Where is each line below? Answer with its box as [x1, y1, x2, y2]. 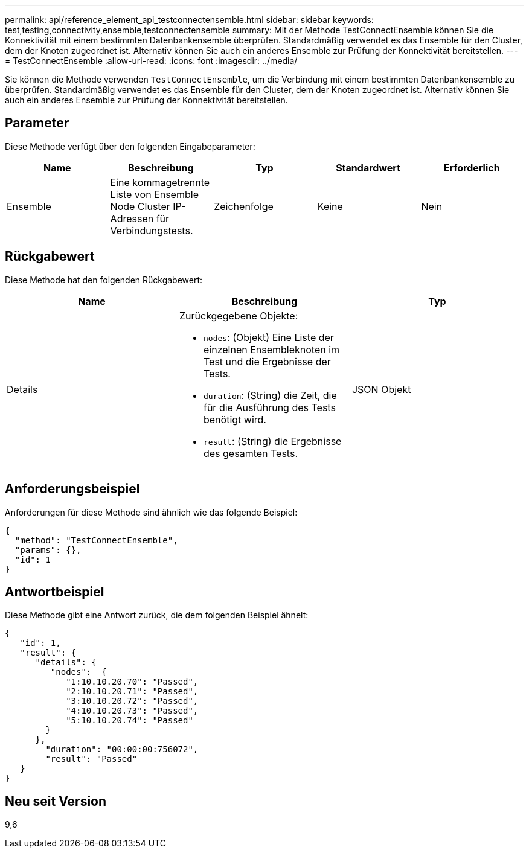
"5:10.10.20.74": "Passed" [66, 715, 193, 726]
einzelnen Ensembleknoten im [203, 343, 340, 356]
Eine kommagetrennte [110, 176, 210, 188]
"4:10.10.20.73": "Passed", [66, 706, 199, 716]
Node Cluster [110, 200, 170, 212]
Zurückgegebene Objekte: [179, 309, 298, 322]
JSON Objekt [351, 383, 411, 395]
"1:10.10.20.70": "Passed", [66, 677, 199, 687]
